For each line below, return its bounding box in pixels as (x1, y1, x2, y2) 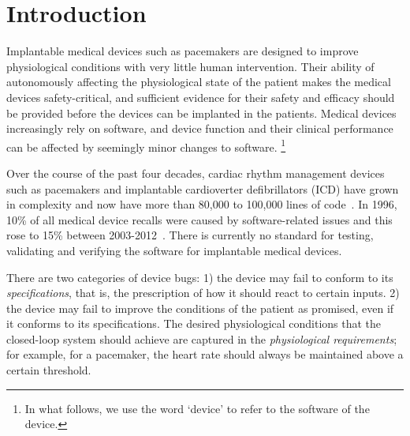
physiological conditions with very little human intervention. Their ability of (6, 58, 375, 74)
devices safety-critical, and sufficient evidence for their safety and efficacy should (6, 88, 395, 105)
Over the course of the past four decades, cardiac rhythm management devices (6, 164, 385, 181)
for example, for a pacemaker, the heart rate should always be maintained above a (6, 346, 404, 363)
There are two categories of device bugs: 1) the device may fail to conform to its (6, 269, 393, 285)
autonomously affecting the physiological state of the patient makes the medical (6, 73, 391, 90)
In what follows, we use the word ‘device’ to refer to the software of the (24, 400, 370, 416)
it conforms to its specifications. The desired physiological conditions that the (6, 315, 382, 332)
